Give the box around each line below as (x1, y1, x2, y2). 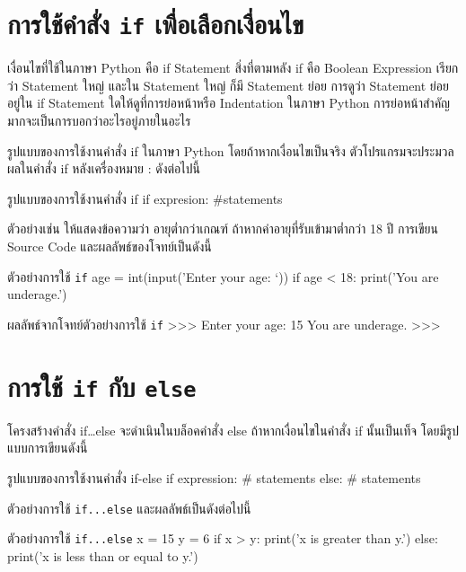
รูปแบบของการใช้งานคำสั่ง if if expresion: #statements (7, 189, 283, 207)
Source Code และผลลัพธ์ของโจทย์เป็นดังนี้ (7, 237, 212, 255)
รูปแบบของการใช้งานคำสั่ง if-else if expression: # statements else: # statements (7, 468, 421, 487)
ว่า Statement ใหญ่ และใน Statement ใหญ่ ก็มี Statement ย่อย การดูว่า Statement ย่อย (7, 75, 449, 94)
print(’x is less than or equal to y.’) (7, 546, 198, 565)
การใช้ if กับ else (7, 367, 197, 404)
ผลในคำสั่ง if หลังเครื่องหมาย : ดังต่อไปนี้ (7, 159, 200, 178)
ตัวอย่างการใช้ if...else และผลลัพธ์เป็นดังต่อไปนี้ (7, 498, 251, 517)
